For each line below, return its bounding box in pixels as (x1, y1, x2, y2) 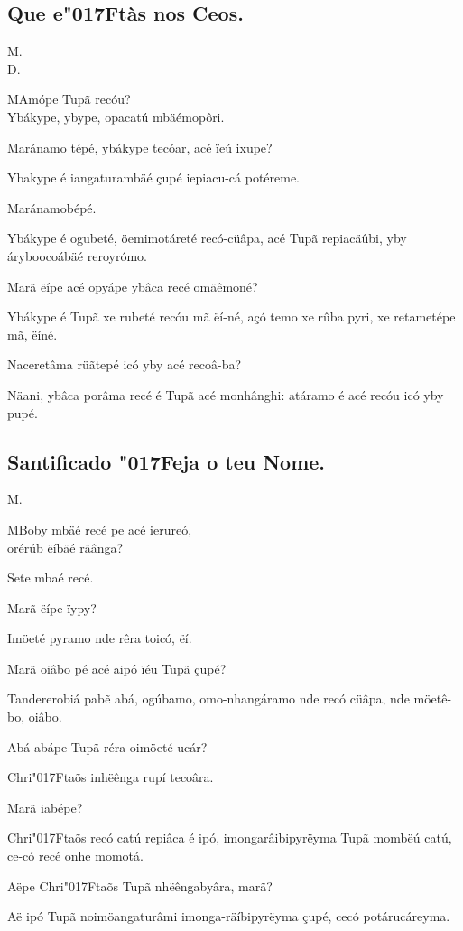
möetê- (413, 689, 452, 708)
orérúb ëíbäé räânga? (7, 537, 124, 556)
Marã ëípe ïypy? (7, 598, 97, 617)
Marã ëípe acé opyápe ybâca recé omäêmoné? (7, 276, 258, 295)
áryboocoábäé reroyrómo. (7, 246, 147, 265)
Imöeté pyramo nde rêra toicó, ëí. (7, 628, 192, 647)
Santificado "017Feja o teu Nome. (7, 447, 326, 475)
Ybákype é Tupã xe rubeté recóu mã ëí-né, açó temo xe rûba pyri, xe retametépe (7, 307, 456, 326)
